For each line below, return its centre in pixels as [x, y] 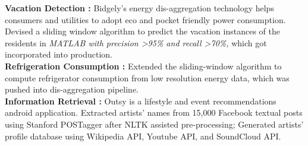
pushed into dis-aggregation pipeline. [72, 89]
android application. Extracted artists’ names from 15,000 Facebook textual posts [154, 112]
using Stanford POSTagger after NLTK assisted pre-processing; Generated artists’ [154, 124]
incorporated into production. [59, 54]
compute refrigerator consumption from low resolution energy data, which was [147, 77]
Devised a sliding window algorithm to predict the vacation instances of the [142, 31]
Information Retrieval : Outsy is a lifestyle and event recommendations [141, 101]
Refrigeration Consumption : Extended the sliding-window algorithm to [143, 66]
